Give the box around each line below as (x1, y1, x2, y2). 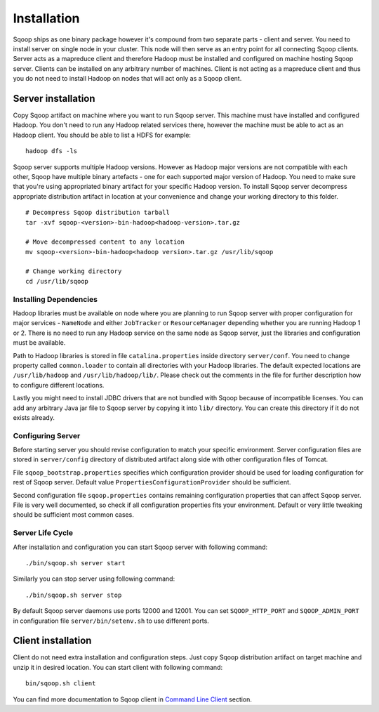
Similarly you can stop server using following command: (13, 574, 175, 583)
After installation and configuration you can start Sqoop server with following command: (13, 543, 268, 551)
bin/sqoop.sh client (25, 680, 96, 687)
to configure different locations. (13, 381, 105, 389)
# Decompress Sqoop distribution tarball (25, 209, 170, 217)
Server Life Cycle (13, 528, 74, 538)
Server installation (13, 92, 95, 105)
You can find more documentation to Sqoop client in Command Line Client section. (13, 695, 253, 704)
